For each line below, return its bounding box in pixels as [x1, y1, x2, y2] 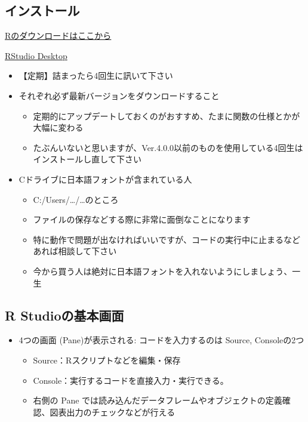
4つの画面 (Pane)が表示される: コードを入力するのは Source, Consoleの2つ [19, 334, 304, 346]
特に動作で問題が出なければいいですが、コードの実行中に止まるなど [33, 233, 300, 245]
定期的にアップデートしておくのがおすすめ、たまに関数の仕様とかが [33, 109, 300, 122]
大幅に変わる [33, 121, 84, 134]
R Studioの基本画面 [5, 306, 124, 324]
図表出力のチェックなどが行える [50, 405, 175, 418]
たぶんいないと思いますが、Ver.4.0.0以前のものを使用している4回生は [33, 141, 303, 153]
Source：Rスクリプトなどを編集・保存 [33, 353, 181, 366]
